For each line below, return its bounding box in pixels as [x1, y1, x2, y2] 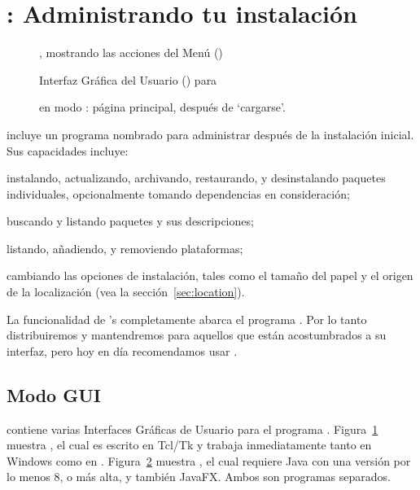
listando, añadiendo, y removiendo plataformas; [7, 239, 243, 256]
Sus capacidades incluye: [7, 142, 129, 159]
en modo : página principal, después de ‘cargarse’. [39, 98, 286, 116]
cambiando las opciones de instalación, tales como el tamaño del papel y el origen [7, 267, 413, 284]
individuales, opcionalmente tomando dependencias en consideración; [7, 185, 350, 202]
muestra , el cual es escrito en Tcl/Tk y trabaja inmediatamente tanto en [7, 436, 372, 453]
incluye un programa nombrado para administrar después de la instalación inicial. [7, 125, 414, 142]
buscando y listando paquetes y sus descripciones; [7, 212, 254, 230]
